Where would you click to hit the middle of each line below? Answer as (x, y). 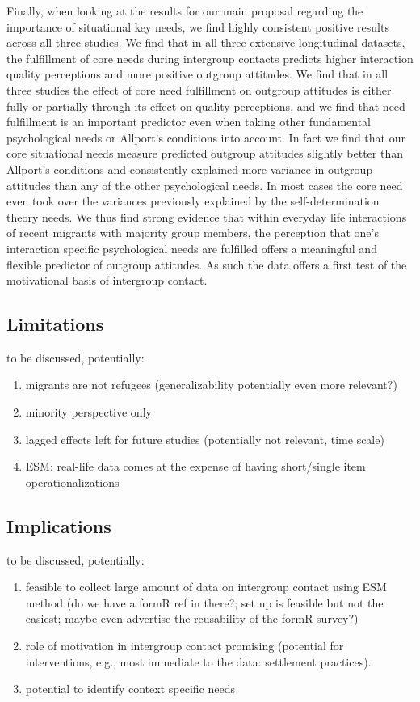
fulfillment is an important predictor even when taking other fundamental (189, 122)
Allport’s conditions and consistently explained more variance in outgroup (190, 169)
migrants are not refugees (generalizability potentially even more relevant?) (211, 385)
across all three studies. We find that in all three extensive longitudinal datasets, (206, 42)
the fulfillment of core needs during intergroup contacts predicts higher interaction (210, 58)
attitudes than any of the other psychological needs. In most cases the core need (205, 185)
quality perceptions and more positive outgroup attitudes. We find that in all (197, 74)
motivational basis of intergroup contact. (107, 280)
